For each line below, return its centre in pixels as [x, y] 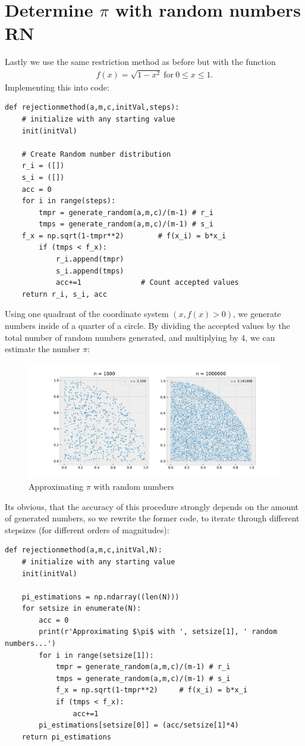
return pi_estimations [66, 737]
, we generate [257, 314]
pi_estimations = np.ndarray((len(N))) [100, 597]
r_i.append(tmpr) [90, 259]
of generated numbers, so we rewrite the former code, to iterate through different [152, 518]
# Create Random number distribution [96, 154]
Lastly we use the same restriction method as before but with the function [140, 62]
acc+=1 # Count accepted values [147, 283]
